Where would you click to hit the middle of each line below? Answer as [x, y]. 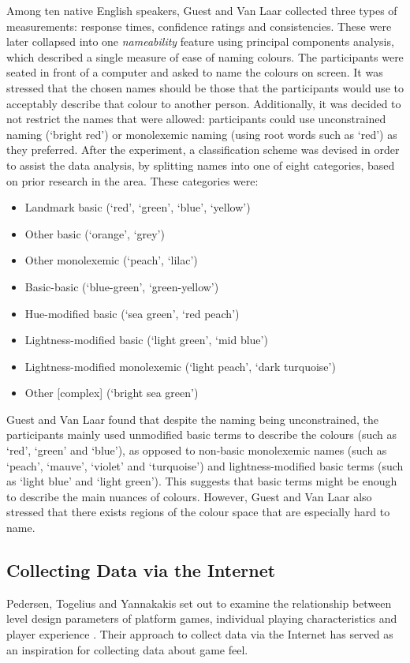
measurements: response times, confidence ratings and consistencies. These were [199, 26]
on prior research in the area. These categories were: [132, 180]
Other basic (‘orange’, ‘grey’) [95, 233]
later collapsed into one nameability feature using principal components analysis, [200, 41]
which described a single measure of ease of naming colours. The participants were [205, 56]
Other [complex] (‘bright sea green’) [112, 393]
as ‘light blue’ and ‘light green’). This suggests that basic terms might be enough [202, 481]
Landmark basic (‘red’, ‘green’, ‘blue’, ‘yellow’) [138, 207]
